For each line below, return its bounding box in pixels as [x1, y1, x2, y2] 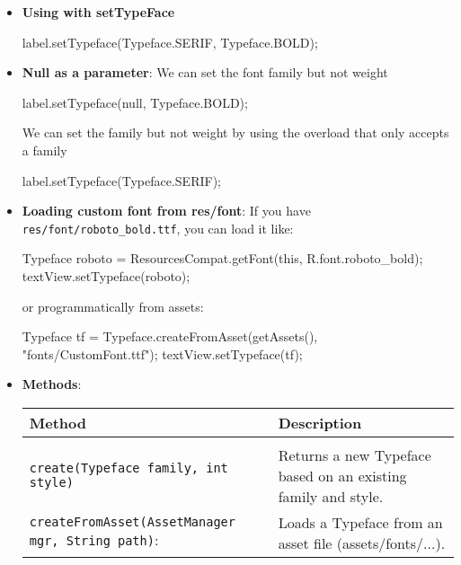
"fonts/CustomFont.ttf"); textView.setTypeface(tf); [22, 344, 303, 363]
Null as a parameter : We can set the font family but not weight [22, 63, 388, 82]
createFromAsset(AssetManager [29, 515, 235, 530]
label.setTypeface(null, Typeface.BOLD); [22, 93, 248, 111]
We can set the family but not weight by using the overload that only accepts [22, 123, 449, 142]
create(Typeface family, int [29, 461, 228, 476]
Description [278, 411, 362, 433]
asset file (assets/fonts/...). [278, 532, 446, 553]
